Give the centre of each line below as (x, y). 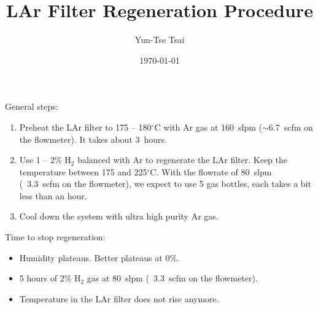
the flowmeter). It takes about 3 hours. (93, 139)
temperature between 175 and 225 (83, 171)
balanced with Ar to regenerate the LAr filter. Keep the (183, 160)
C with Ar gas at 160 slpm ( (208, 127)
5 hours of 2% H (50, 278)
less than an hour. (53, 195)
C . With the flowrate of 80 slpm (211, 171)
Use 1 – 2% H (45, 160)
